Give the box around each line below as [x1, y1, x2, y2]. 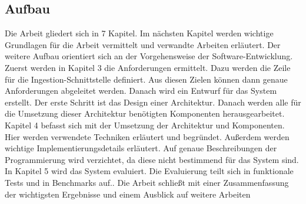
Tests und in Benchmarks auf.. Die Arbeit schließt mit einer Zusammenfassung [5, 176, 289, 188]
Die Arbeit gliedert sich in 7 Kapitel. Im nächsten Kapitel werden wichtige [5, 27, 274, 39]
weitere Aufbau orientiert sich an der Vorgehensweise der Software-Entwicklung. [5, 50, 293, 62]
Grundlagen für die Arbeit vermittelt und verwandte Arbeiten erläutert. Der [5, 38, 281, 50]
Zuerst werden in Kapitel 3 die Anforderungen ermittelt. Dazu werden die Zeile [5, 61, 291, 73]
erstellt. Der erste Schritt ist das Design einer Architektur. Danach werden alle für [5, 96, 301, 108]
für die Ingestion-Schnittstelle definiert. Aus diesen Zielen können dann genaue [5, 73, 288, 85]
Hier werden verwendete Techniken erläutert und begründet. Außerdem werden [5, 130, 290, 142]
